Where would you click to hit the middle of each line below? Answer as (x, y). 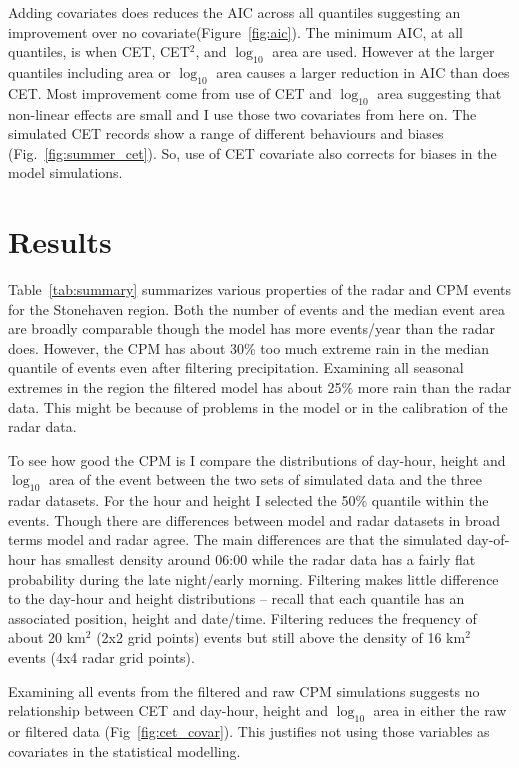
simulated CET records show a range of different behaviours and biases (226, 133)
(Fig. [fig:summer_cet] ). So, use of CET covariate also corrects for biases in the (252, 152)
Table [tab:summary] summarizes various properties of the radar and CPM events (260, 289)
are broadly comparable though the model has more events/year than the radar (251, 328)
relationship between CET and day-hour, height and (168, 710)
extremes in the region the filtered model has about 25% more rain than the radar (260, 387)
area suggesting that (439, 92)
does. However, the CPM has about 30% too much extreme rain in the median (249, 347)
